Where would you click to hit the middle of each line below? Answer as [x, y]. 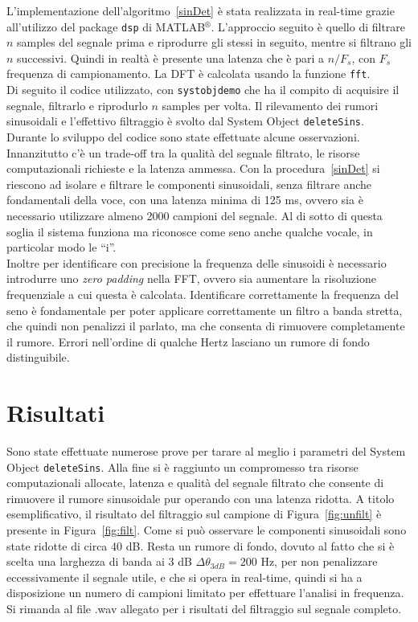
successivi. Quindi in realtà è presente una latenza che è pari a [170, 57]
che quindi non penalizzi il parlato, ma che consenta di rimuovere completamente [206, 326]
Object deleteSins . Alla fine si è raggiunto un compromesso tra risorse [182, 466]
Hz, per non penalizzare [319, 561]
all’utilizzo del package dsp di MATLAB [106, 26]
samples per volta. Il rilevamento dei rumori [270, 105]
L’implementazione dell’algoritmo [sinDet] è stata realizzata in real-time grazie [201, 10]
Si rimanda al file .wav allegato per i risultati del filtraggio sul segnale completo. [204, 609]
